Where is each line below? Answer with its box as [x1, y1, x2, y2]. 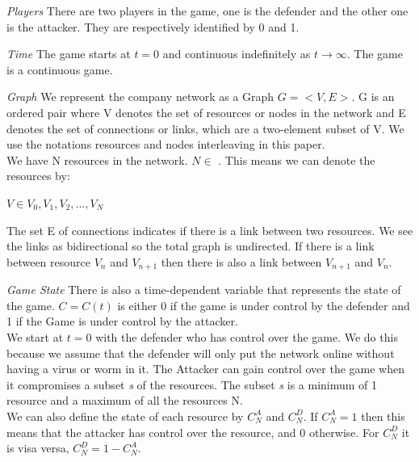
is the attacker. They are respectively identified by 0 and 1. [6, 18, 300, 35]
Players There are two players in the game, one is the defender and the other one [6, 2, 409, 19]
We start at [6, 328, 64, 345]
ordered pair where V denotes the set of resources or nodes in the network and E [6, 103, 406, 120]
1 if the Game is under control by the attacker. [6, 313, 238, 330]
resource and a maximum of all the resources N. [6, 392, 243, 409]
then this [361, 407, 405, 424]
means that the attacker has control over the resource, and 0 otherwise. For [6, 423, 379, 440]
